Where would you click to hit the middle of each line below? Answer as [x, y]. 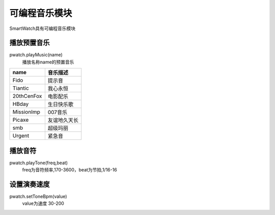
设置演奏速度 [30, 184]
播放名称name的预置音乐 [48, 62]
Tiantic [21, 88]
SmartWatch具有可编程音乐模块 [43, 28]
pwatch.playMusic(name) [36, 55]
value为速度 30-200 [43, 203]
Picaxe [21, 120]
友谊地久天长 [63, 120]
